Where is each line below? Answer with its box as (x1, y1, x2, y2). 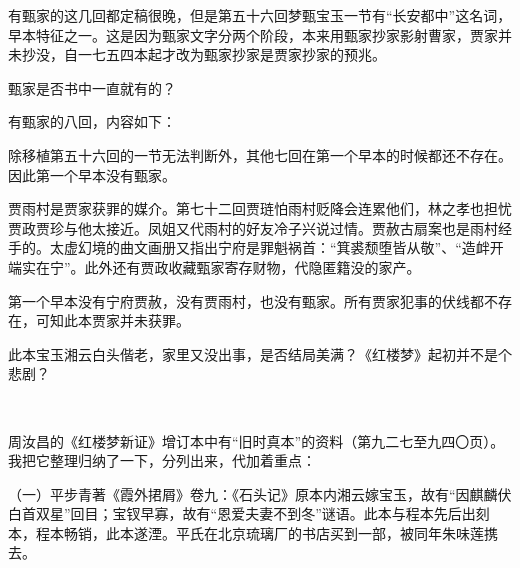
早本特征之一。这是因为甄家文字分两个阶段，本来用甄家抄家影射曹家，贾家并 (8, 24, 512, 45)
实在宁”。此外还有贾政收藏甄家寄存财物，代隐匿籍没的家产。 (21, 256, 421, 277)
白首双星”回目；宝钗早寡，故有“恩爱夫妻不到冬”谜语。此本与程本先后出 (8, 503, 476, 524)
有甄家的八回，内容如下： (8, 111, 176, 132)
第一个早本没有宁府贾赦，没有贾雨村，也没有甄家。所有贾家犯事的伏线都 (8, 290, 484, 311)
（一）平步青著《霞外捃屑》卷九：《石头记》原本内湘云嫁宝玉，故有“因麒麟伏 (8, 483, 512, 504)
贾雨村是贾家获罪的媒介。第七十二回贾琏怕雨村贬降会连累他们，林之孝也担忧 (8, 198, 512, 219)
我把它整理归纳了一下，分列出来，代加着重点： (8, 450, 316, 471)
